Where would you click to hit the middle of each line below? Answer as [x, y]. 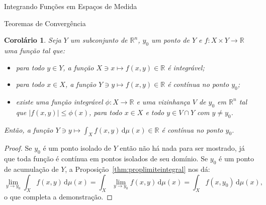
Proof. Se [18, 148]
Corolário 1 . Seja [33, 40]
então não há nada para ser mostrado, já [182, 148]
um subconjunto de [99, 40]
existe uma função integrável [59, 101]
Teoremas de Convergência [45, 23]
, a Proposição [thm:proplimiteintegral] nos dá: [138, 169]
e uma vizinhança [163, 101]
